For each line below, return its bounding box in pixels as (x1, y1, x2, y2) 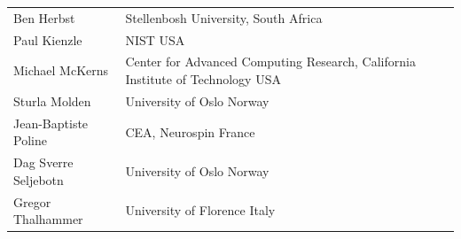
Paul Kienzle (13, 30, 82, 49)
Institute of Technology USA (125, 70, 281, 89)
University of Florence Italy (125, 201, 276, 220)
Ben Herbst (13, 8, 75, 27)
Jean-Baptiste (13, 113, 89, 132)
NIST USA (125, 30, 185, 49)
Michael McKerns (13, 61, 109, 80)
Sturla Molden (13, 91, 91, 110)
